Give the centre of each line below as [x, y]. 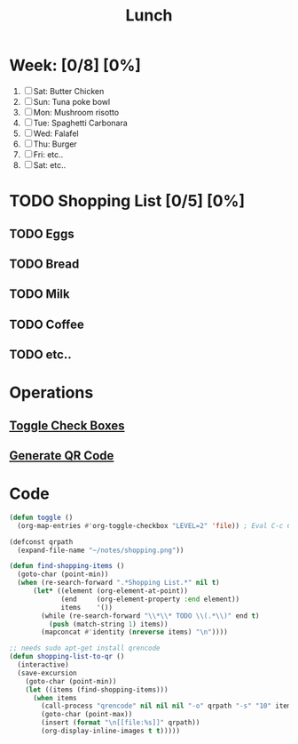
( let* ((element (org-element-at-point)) [110, 591]
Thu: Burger [55, 144]
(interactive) [43, 665]
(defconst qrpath [41, 542]
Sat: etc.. [50, 164]
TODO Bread [44, 264]
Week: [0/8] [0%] [75, 65]
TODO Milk [39, 294]
